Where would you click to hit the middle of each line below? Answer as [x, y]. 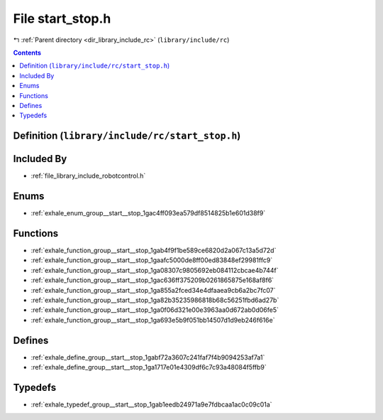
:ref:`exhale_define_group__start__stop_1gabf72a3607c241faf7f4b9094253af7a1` [148, 357]
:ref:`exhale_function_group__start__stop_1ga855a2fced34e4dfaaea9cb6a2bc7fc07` [153, 290]
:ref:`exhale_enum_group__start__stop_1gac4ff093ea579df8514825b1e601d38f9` [148, 213]
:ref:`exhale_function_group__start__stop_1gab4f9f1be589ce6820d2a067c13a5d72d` [154, 251]
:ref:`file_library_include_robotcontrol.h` [88, 176]
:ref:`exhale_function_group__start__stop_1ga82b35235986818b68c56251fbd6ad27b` [155, 300]
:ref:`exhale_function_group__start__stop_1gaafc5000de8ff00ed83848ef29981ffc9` [152, 260]
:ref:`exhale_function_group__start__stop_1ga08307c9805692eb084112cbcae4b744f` [155, 270]
